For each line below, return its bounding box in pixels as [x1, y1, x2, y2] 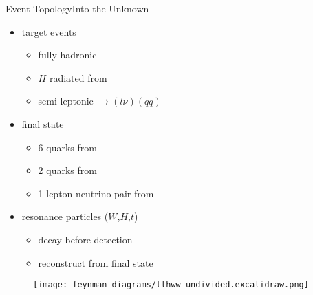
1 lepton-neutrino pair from [38, 186, 154, 200]
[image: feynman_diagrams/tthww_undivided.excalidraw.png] [33, 280, 309, 290]
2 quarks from [38, 163, 97, 177]
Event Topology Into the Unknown [6, 1, 149, 15]
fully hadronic [38, 47, 97, 62]
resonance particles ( [21, 209, 109, 223]
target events [21, 24, 76, 39]
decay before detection [38, 232, 133, 246]
